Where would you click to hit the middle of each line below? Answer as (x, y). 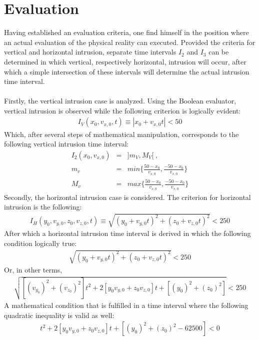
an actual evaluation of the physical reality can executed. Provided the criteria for (130, 42)
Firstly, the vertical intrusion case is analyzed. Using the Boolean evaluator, (120, 101)
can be (219, 52)
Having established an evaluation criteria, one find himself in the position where (126, 32)
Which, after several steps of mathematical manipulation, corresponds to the (121, 134)
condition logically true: (40, 243)
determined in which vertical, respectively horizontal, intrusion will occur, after (125, 61)
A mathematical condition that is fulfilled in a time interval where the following (126, 305)
